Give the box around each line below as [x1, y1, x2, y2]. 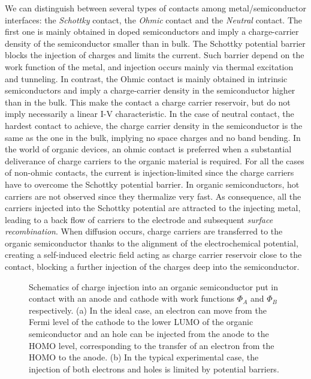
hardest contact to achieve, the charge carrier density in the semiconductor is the [5, 119, 303, 131]
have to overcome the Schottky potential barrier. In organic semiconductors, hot [5, 178, 300, 190]
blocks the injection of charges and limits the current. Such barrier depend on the [5, 49, 304, 61]
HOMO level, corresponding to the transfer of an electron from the [29, 339, 274, 351]
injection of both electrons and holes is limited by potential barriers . [29, 362, 279, 375]
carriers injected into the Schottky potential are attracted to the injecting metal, [5, 201, 301, 214]
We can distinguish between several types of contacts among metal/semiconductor [5, 2, 306, 14]
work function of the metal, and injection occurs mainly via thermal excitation [5, 60, 294, 73]
